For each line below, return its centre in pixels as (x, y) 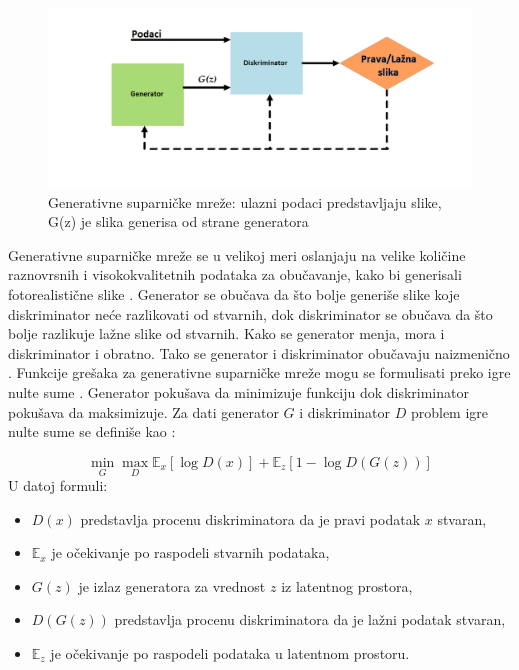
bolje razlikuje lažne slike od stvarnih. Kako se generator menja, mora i (226, 333)
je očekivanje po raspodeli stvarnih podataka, (190, 552)
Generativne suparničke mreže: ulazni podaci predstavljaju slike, (245, 201)
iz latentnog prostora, (347, 585)
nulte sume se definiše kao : (92, 431)
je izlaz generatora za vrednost (172, 585)
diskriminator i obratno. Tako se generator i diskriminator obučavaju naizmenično (259, 352)
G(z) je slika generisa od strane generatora (178, 221)
